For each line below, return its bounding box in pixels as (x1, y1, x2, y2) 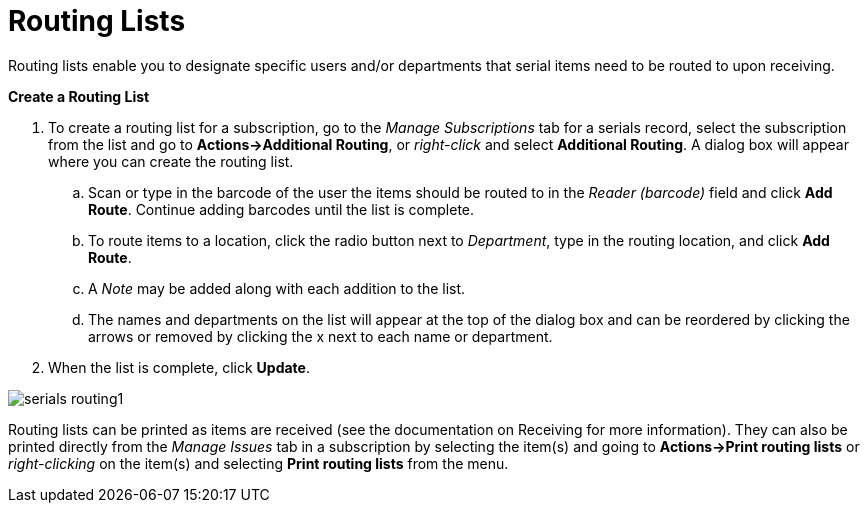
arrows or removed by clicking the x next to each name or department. (88, 327, 553, 345)
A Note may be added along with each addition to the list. (88, 279, 466, 297)
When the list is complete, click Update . (48, 358, 310, 376)
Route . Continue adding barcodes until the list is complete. (88, 200, 475, 218)
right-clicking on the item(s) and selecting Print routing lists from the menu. (8, 454, 509, 472)
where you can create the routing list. (48, 152, 294, 170)
